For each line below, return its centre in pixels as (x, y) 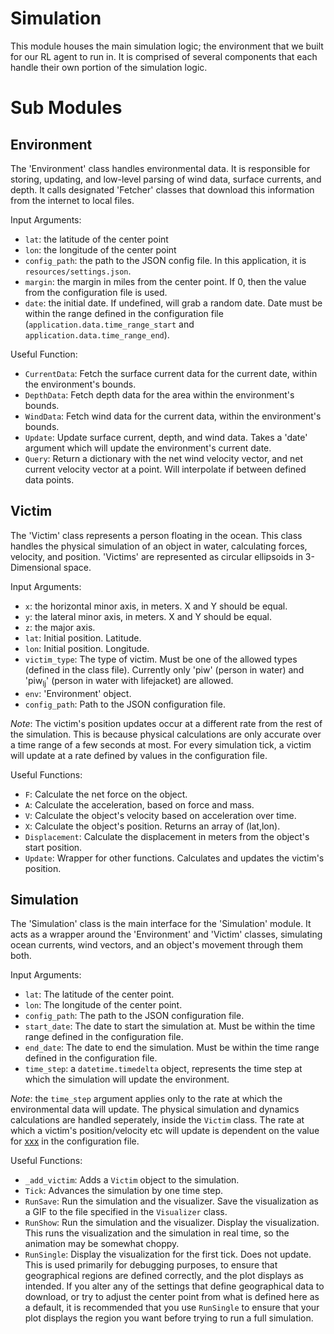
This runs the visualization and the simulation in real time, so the (157, 1233)
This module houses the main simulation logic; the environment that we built (167, 46)
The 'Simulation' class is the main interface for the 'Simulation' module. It (161, 924)
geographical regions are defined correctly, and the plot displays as (164, 1276)
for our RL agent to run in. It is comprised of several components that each (164, 56)
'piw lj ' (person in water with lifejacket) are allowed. (129, 681)
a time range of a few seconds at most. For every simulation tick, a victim (161, 744)
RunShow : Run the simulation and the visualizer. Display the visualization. (172, 1223)
